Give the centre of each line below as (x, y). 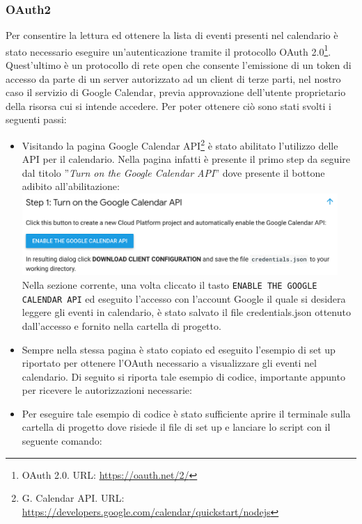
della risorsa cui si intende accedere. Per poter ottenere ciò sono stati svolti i (168, 105)
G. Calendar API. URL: (73, 498)
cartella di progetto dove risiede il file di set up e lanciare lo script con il (176, 427)
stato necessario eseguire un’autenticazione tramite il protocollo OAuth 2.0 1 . (168, 50)
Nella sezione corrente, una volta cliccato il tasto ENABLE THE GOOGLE (170, 285)
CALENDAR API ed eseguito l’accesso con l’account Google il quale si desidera (184, 298)
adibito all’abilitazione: (71, 186)
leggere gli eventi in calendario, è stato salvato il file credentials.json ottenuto (186, 312)
